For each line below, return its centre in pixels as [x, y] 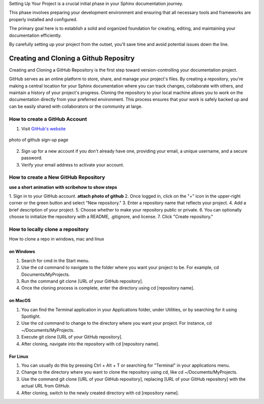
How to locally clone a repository [49, 229]
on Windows [22, 252]
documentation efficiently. [35, 35]
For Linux [19, 356]
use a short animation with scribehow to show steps [63, 187]
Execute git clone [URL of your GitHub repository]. [72, 337]
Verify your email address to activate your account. [73, 165]
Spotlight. [31, 316]
